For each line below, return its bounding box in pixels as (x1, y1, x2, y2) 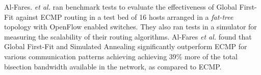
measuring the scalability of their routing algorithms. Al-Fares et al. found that (4, 31, 252, 42)
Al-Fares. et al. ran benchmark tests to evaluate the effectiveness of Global (4, 2, 237, 12)
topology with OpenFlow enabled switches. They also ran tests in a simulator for (4, 21, 257, 32)
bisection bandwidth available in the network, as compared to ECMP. (4, 61, 222, 71)
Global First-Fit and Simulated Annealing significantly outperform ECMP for (4, 41, 247, 52)
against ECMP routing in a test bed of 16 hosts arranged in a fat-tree (16, 11, 233, 22)
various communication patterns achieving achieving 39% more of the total (4, 51, 238, 61)
